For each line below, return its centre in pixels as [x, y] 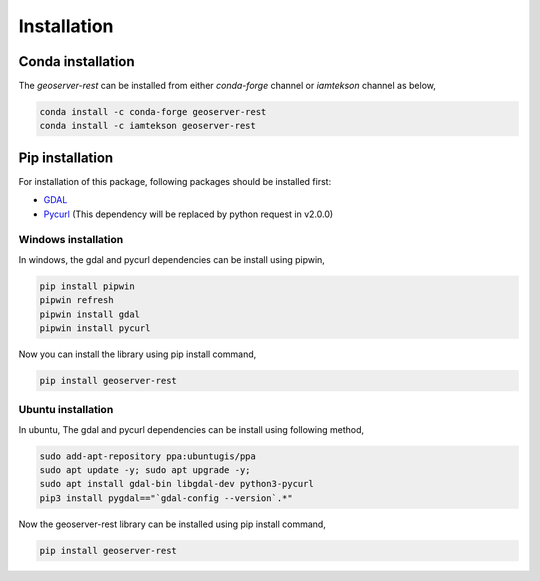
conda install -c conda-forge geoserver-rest [153, 112]
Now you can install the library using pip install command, [137, 354]
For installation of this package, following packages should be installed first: [175, 181]
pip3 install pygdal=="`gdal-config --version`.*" [166, 498]
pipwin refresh [76, 300]
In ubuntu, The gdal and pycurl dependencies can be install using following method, [191, 429]
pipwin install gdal [89, 314]
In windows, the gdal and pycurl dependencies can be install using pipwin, [171, 259]
